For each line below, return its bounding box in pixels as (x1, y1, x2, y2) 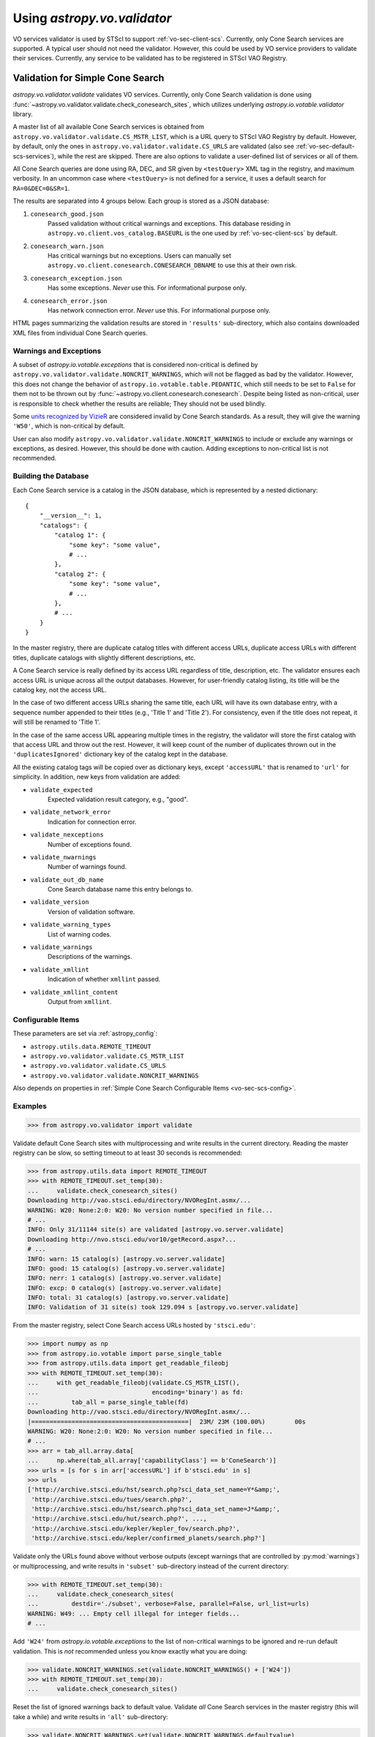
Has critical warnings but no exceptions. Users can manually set (47, 252, 232, 260)
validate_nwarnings (30, 853, 97, 861)
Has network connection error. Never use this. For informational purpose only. (47, 306, 271, 315)
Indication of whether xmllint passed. (47, 975, 161, 983)
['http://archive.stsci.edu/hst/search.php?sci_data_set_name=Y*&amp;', (27, 1485, 281, 1494)
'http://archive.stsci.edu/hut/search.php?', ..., (31, 1515, 208, 1523)
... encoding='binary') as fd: (27, 1388, 244, 1397)
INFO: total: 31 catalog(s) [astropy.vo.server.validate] (27, 1294, 229, 1302)
